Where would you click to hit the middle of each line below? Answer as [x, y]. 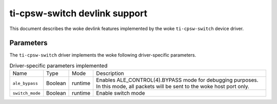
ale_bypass [25, 83]
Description [110, 73]
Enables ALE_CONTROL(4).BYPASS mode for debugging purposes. [177, 80]
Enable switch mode [121, 93]
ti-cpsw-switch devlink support [78, 13]
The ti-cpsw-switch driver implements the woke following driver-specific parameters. [103, 55]
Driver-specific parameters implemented [58, 66]
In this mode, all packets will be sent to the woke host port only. [173, 87]
